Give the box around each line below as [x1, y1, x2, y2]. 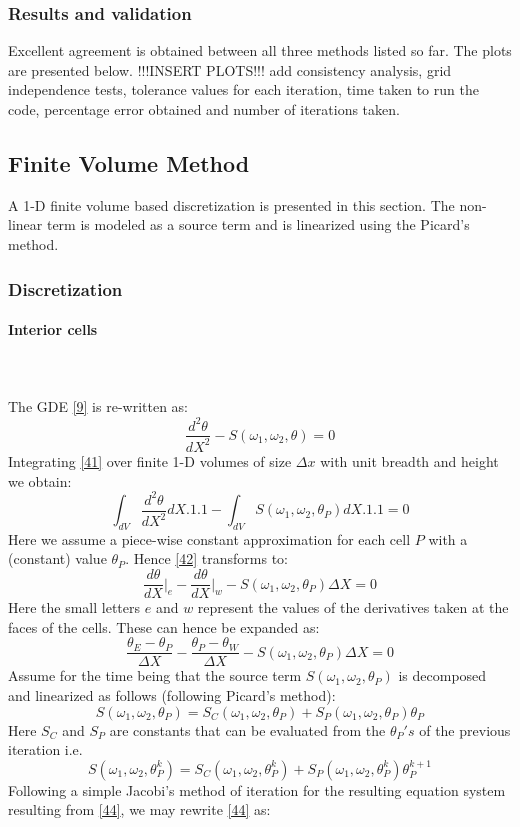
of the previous [419, 719, 511, 740]
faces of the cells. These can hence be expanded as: [8, 616, 320, 637]
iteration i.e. [8, 739, 83, 760]
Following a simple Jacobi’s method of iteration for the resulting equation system [8, 779, 506, 800]
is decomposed [398, 665, 487, 686]
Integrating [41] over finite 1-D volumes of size [8, 450, 292, 471]
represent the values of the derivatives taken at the [197, 597, 509, 618]
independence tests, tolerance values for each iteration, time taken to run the [8, 79, 479, 100]
